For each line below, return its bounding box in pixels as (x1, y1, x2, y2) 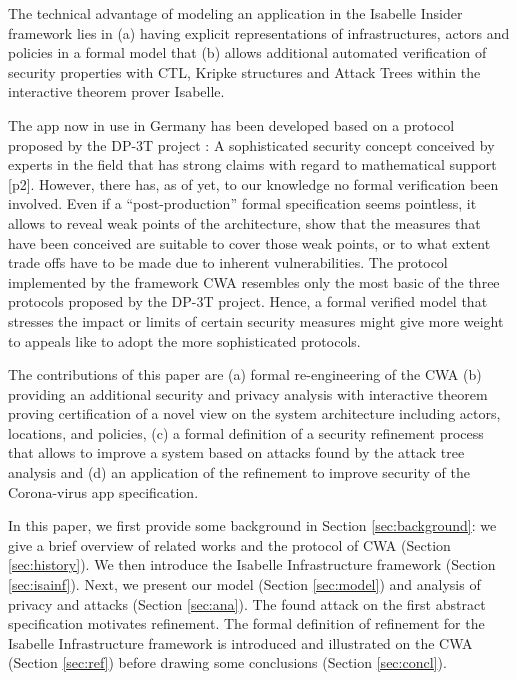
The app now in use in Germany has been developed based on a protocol (8, 114, 455, 135)
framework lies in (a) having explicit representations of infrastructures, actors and (8, 22, 510, 43)
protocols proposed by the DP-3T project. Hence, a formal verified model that (8, 291, 488, 312)
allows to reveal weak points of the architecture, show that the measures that (8, 212, 481, 233)
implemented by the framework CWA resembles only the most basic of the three (8, 271, 500, 292)
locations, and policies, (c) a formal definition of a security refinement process (8, 422, 484, 443)
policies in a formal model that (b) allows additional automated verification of (8, 42, 487, 63)
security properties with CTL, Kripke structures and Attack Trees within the (8, 61, 481, 82)
